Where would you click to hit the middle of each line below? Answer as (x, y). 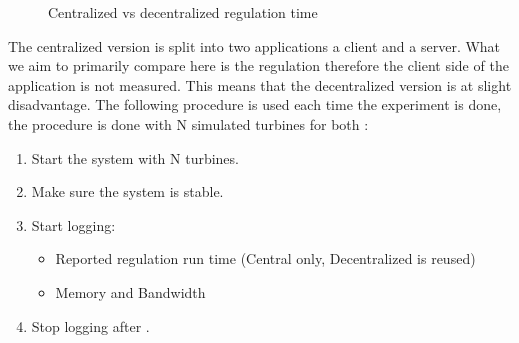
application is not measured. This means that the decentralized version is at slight (260, 84)
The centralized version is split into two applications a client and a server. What (254, 45)
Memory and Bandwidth (130, 291)
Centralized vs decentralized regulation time (183, 12)
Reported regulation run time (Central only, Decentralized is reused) (265, 258)
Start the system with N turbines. (135, 157)
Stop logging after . (90, 325)
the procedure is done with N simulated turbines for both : (188, 123)
